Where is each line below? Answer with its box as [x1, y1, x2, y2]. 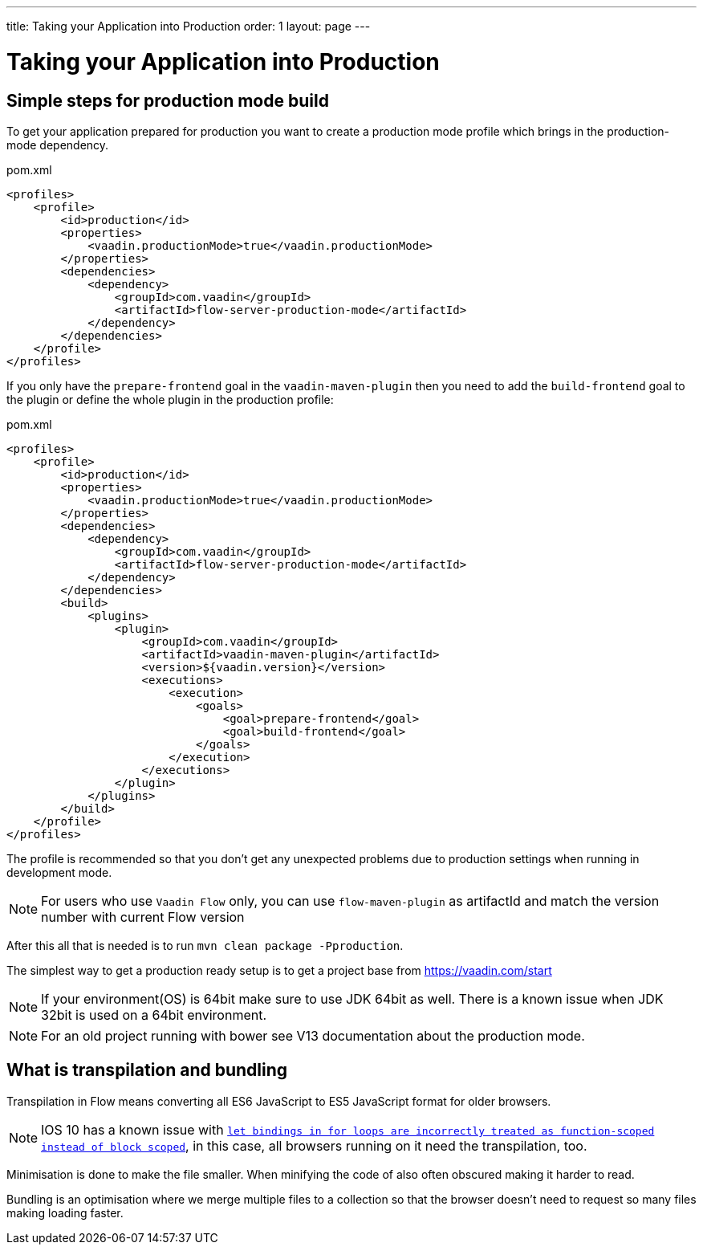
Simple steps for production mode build [6, 90, 329, 111]
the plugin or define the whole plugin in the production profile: [6, 392, 334, 406]
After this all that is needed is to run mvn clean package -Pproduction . [6, 938, 404, 952]
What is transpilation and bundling [6, 1060, 288, 1081]
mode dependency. [6, 137, 109, 152]
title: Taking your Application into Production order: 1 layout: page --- [6, 19, 371, 33]
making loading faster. [6, 1205, 124, 1220]
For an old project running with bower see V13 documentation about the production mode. [41, 1027, 585, 1044]
